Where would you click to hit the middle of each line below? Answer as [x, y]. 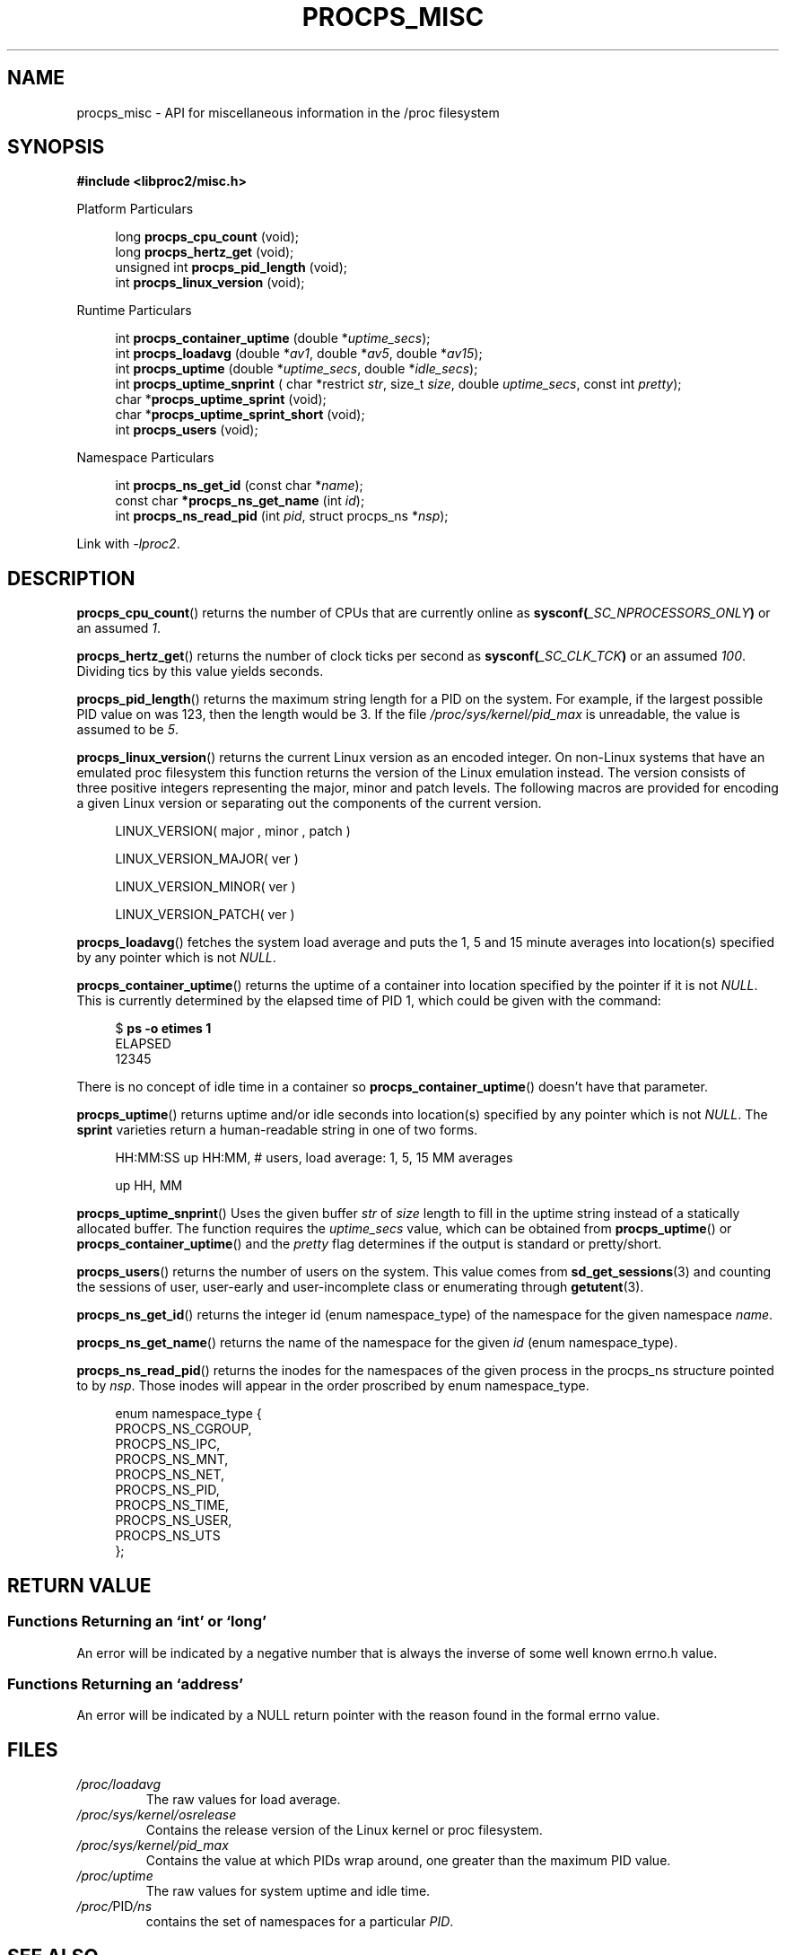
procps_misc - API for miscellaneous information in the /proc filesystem [288, 112]
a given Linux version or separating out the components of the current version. [309, 803]
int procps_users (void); [187, 430]
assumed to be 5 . [128, 730]
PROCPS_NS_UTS [168, 1536]
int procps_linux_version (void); [210, 283]
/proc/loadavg [119, 1784]
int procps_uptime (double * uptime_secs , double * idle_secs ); [297, 369]
